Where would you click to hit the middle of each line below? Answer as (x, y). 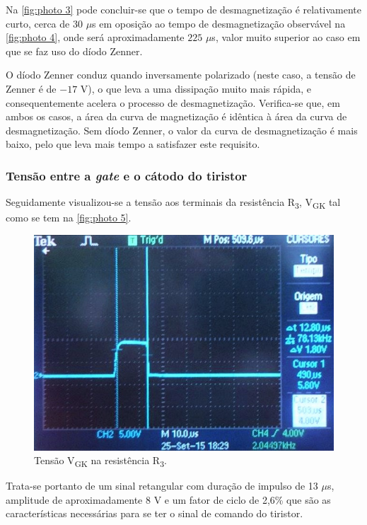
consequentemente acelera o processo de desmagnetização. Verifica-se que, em (173, 102)
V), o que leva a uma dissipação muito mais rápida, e (196, 88)
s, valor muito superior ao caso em (286, 37)
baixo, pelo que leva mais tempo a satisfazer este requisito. (133, 144)
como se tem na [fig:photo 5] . (69, 218)
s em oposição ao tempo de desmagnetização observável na (219, 23)
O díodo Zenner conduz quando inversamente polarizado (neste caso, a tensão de (181, 75)
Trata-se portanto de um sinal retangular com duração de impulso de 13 (162, 486)
